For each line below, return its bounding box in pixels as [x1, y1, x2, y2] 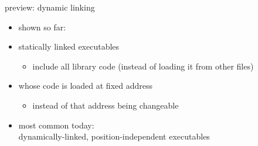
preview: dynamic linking [5, 1, 95, 13]
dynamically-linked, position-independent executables [18, 130, 210, 142]
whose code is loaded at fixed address [18, 79, 153, 92]
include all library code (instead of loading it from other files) [32, 60, 254, 72]
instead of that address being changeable [32, 99, 179, 111]
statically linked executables [18, 40, 120, 53]
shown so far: [18, 20, 66, 33]
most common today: [18, 119, 94, 131]
